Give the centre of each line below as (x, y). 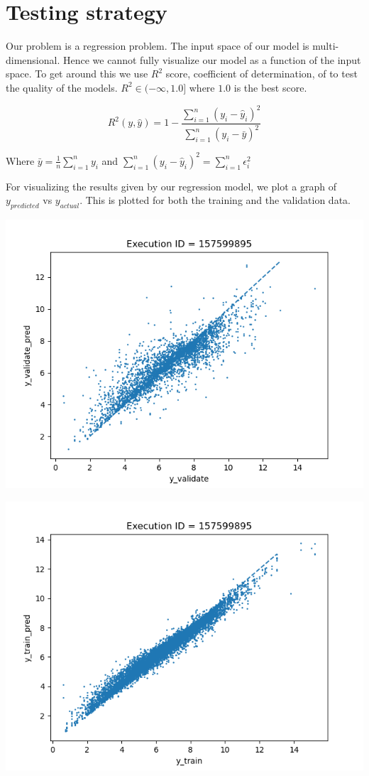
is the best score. (270, 87)
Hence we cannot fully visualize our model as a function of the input (212, 59)
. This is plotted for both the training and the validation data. (215, 200)
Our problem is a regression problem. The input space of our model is (158, 46)
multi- (326, 46)
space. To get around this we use (77, 74)
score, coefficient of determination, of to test (261, 74)
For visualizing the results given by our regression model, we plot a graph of (171, 186)
